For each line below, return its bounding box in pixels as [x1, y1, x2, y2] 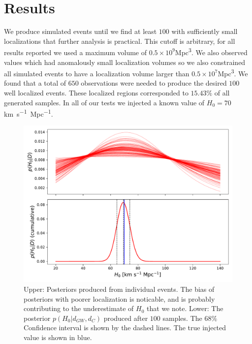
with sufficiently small [171, 26, 238, 36]
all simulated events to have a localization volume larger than [4, 68, 189, 78]
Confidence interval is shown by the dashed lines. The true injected [24, 322, 226, 333]
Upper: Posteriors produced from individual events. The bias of [24, 284, 215, 294]
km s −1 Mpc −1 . [4, 107, 53, 119]
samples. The [162, 313, 202, 323]
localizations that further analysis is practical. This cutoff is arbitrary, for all [4, 35, 235, 46]
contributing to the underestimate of [24, 303, 134, 313]
